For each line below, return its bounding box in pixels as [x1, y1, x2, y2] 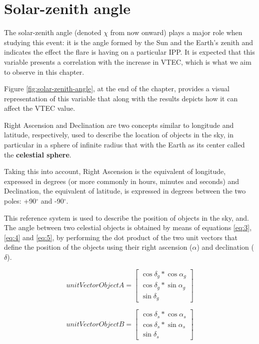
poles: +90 [4, 196, 36, 206]
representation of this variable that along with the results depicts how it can [4, 93, 238, 103]
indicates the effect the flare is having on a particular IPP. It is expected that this [4, 47, 255, 57]
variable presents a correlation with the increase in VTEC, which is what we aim [4, 56, 251, 67]
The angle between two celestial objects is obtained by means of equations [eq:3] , [4, 222, 252, 233]
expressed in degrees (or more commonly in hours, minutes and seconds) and [4, 176, 239, 186]
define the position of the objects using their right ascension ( [4, 242, 192, 252]
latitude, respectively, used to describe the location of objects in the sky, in [4, 129, 233, 140]
